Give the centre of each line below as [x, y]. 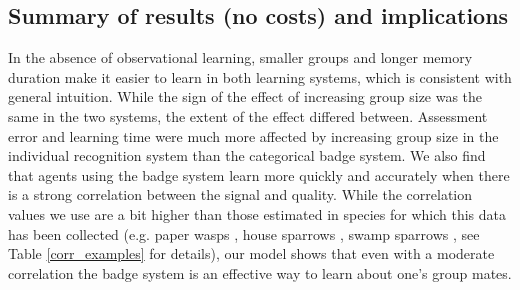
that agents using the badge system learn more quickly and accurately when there [259, 174]
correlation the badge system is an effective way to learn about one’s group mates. [260, 272]
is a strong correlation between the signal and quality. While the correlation [240, 194]
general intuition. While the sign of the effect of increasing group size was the [245, 96]
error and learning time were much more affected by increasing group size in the [253, 135]
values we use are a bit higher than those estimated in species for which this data [257, 213]
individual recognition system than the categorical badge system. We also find [247, 155]
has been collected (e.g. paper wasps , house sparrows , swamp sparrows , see [244, 233]
